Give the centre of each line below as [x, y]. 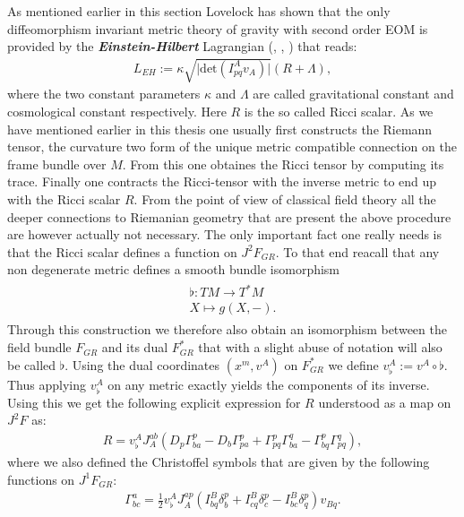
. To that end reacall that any [357, 251]
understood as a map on [385, 402]
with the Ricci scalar [64, 198]
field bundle [39, 347]
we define [353, 364]
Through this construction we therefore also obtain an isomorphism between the [227, 329]
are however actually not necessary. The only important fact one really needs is [225, 234]
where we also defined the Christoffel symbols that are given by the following [219, 462]
